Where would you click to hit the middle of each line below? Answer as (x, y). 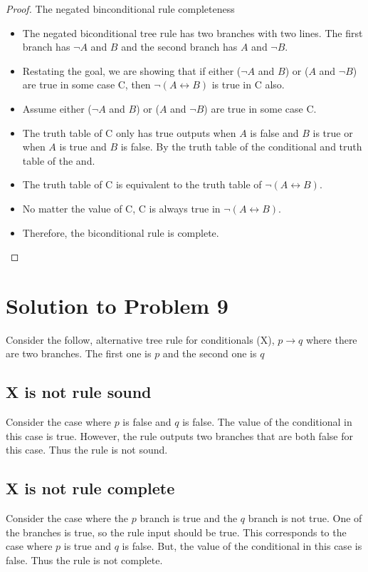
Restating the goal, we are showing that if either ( (132, 70)
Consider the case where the (67, 518)
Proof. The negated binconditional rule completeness (120, 9)
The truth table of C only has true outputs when (129, 132)
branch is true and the (189, 518)
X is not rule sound (79, 392)
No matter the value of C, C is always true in (121, 208)
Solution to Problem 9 (117, 305)
